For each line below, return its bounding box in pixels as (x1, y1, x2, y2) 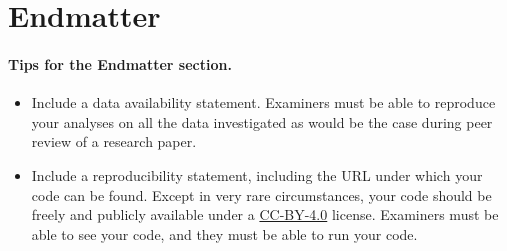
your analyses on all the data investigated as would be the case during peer (31, 111, 493, 132)
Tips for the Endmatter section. (8, 53, 232, 74)
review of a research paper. (31, 131, 197, 152)
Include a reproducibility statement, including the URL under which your (31, 164, 483, 185)
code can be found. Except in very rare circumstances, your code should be (31, 184, 492, 205)
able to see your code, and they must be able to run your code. (31, 223, 418, 244)
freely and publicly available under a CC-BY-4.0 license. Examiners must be (31, 204, 499, 225)
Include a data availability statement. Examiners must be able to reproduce (31, 92, 496, 113)
